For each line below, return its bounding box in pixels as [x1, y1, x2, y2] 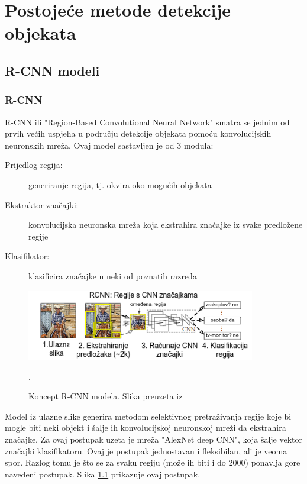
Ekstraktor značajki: [5, 198, 79, 211]
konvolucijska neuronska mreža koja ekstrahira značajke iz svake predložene [28, 218, 303, 231]
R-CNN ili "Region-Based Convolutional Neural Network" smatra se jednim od [5, 115, 290, 128]
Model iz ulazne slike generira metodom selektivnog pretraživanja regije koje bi [5, 409, 292, 422]
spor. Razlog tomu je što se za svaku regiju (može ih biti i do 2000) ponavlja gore [5, 456, 300, 469]
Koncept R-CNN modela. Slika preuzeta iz [28, 390, 183, 402]
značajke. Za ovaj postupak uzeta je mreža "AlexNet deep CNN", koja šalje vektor [5, 433, 302, 446]
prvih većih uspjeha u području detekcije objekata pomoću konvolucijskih [5, 127, 272, 140]
